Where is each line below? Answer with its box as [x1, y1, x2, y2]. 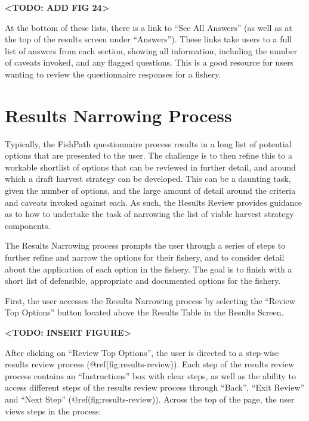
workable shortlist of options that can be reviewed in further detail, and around [5, 160, 296, 173]
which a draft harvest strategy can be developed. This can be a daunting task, [5, 172, 291, 185]
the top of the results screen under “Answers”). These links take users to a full [5, 33, 292, 45]
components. [5, 219, 51, 231]
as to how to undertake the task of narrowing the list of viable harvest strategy [5, 208, 294, 220]
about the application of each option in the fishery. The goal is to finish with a [5, 262, 292, 275]
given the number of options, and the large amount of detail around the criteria [5, 184, 296, 197]
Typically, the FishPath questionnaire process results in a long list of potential [5, 137, 292, 150]
